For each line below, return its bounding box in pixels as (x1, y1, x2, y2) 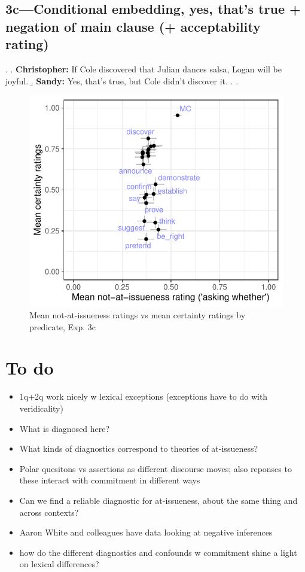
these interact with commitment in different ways (19, 474, 200, 486)
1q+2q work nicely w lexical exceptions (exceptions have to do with (19, 390, 268, 403)
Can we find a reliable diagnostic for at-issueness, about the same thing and (19, 494, 298, 506)
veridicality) (19, 402, 63, 414)
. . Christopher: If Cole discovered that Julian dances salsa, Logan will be (5, 62, 282, 75)
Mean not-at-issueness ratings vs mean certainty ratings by (29, 309, 246, 321)
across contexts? (19, 506, 79, 518)
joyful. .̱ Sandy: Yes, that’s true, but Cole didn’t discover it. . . (5, 74, 239, 87)
